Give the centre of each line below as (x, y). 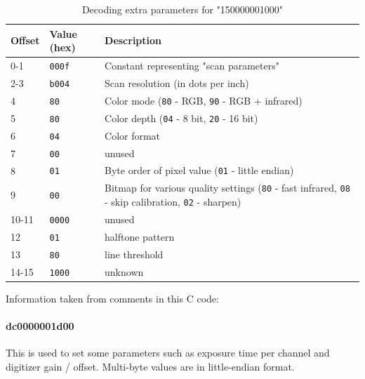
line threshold (134, 254)
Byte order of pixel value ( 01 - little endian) (199, 170)
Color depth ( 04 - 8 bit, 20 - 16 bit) (181, 118)
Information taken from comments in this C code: (112, 298)
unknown (124, 271)
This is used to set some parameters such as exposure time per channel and (168, 353)
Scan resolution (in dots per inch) (177, 82)
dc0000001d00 (40, 326)
